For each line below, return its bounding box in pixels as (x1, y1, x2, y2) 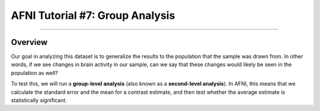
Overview (11, 37, 48, 47)
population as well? (11, 69, 59, 76)
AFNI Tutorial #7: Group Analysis (11, 9, 175, 22)
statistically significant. (11, 97, 68, 104)
